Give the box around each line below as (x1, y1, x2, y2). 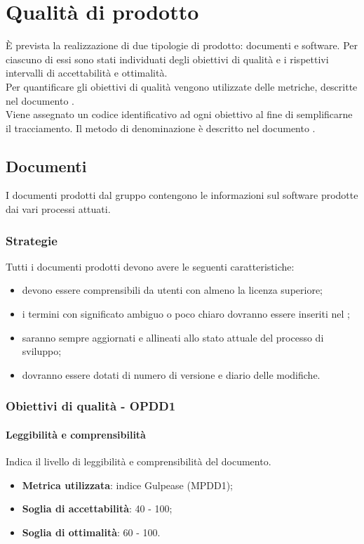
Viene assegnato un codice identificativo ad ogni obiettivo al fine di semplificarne (6, 107, 353, 122)
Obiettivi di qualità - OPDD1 (6, 397, 176, 415)
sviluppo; (22, 344, 62, 358)
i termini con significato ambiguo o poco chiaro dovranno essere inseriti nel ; (22, 306, 350, 321)
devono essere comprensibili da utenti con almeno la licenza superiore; (22, 283, 323, 297)
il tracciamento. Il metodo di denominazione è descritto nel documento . (6, 120, 316, 135)
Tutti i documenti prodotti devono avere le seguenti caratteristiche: (6, 259, 295, 273)
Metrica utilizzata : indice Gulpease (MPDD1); (22, 477, 233, 492)
